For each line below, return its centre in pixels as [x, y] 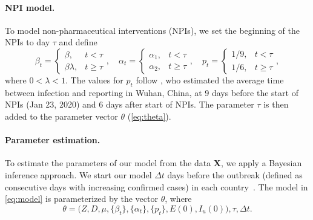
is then [276, 104]
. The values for [94, 79]
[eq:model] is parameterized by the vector [81, 199]
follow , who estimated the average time [210, 79]
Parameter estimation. [53, 140]
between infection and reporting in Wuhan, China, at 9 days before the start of [152, 92]
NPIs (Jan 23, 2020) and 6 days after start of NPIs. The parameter [130, 104]
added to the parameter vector [61, 116]
